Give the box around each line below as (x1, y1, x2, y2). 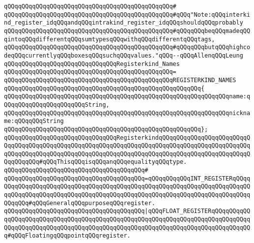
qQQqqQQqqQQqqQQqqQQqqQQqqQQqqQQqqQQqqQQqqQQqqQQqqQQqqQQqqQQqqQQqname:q (4, 93, 251, 100)
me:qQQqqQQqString (4, 118, 64, 125)
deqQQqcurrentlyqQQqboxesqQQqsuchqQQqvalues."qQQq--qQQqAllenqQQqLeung (4, 52, 243, 59)
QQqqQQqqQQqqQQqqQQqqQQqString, (4, 101, 110, 108)
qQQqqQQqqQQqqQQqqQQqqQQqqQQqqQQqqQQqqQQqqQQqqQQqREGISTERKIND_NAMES (4, 76, 236, 84)
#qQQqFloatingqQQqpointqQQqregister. (7, 232, 131, 240)
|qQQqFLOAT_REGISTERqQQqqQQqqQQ (144, 208, 251, 215)
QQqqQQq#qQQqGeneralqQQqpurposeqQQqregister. (4, 199, 155, 207)
